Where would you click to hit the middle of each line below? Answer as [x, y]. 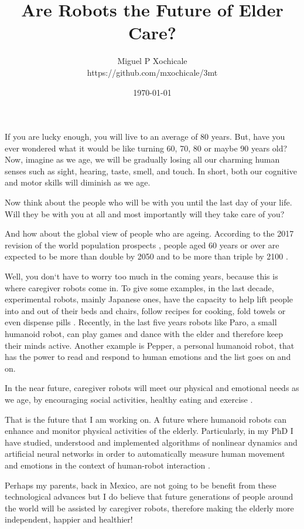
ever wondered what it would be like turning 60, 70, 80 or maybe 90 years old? [146, 148]
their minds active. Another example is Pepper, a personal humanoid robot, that [150, 345]
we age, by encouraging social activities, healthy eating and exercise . [129, 399]
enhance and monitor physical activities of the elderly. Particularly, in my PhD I [149, 431]
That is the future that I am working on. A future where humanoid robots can [146, 419]
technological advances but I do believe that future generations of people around [149, 496]
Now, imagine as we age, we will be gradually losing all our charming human [142, 159]
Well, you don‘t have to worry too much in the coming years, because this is [141, 276]
